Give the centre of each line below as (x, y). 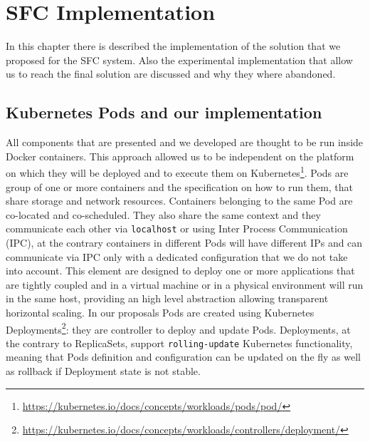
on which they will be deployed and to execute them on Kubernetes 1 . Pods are (177, 171)
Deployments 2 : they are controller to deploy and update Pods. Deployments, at (178, 328)
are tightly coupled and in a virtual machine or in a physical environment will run (185, 284)
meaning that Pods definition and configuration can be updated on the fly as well (183, 357)
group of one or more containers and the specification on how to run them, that (180, 186)
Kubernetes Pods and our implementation (164, 112)
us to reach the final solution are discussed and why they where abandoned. (171, 74)
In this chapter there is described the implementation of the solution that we (173, 46)
